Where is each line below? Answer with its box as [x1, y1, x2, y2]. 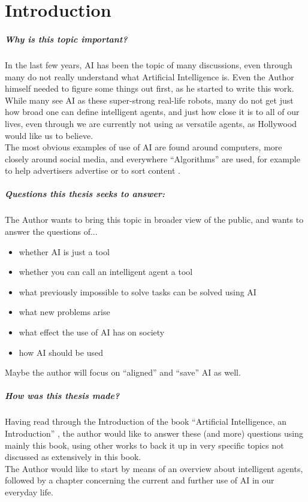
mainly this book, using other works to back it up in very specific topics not [5, 439, 284, 451]
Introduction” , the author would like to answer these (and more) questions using [5, 427, 303, 439]
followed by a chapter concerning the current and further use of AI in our [5, 474, 274, 486]
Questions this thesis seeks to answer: [5, 188, 165, 200]
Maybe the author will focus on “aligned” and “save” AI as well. [5, 366, 241, 379]
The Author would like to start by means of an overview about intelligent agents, [5, 462, 303, 474]
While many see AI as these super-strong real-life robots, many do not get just [5, 93, 294, 106]
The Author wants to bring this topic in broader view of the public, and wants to [5, 213, 304, 226]
